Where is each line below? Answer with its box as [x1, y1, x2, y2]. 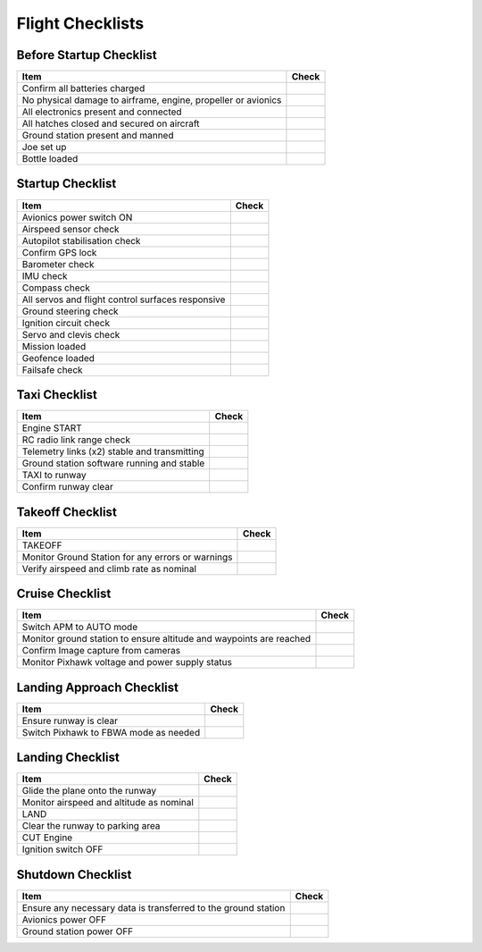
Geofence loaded [21, 351, 96, 364]
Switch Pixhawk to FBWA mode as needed [21, 726, 201, 738]
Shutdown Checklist [16, 867, 132, 882]
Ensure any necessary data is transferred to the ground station [21, 901, 286, 914]
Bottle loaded [21, 153, 79, 165]
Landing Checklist [16, 750, 120, 765]
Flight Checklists [16, 13, 145, 33]
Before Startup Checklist [16, 47, 157, 63]
